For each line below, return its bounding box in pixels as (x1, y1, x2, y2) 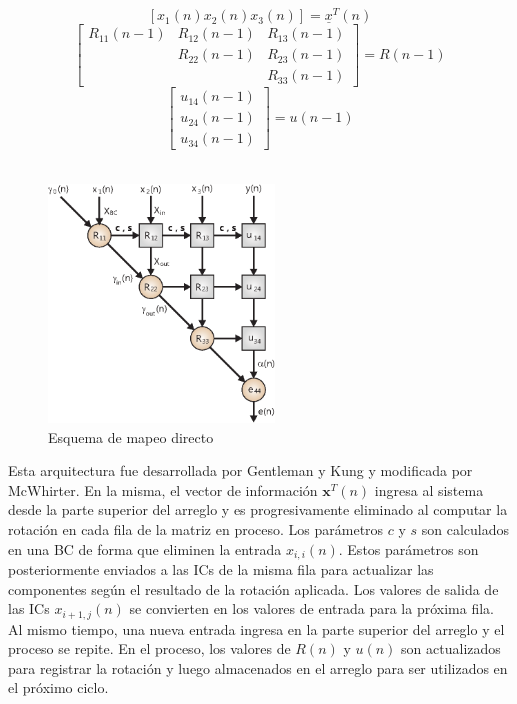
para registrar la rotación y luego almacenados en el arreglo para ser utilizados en (8, 657, 508, 678)
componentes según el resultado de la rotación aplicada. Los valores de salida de (8, 578, 499, 599)
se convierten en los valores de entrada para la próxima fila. (129, 598, 494, 619)
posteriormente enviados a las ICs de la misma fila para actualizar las (8, 559, 434, 580)
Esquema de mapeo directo (48, 426, 214, 447)
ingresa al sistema (374, 479, 484, 500)
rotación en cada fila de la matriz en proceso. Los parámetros (8, 519, 384, 539)
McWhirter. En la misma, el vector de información (8, 479, 318, 500)
